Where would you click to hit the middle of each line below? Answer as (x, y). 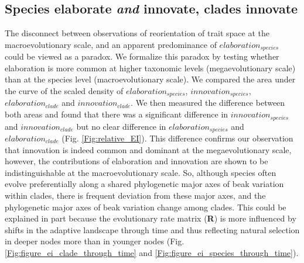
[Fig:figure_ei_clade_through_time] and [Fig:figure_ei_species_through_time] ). (152, 252)
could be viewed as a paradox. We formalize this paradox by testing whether (142, 56)
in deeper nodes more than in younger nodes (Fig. (95, 241)
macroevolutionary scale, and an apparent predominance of (111, 44)
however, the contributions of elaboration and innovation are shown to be (136, 161)
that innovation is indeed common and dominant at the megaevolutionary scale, (148, 149)
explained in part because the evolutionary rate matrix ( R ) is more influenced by (151, 218)
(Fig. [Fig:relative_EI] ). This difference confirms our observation (177, 138)
